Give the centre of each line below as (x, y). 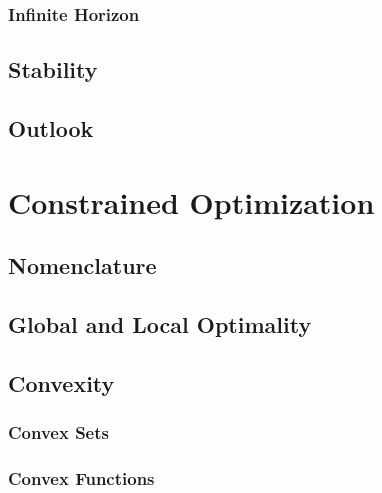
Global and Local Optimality (160, 323)
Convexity (61, 382)
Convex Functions (81, 477)
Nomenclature (82, 265)
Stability (53, 69)
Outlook (51, 128)
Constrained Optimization (191, 201)
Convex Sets (58, 432)
